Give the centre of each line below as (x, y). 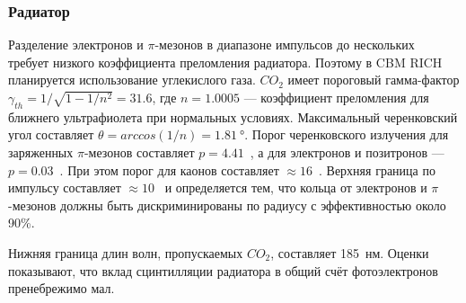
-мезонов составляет (139, 151)
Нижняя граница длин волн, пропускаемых (126, 252)
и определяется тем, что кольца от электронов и (296, 187)
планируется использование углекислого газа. (132, 80)
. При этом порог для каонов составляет (169, 169)
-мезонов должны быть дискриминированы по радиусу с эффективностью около (227, 205)
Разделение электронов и (76, 45)
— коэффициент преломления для (336, 97)
